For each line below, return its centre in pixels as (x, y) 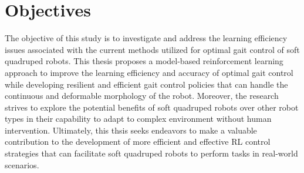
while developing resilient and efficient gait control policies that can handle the (146, 84)
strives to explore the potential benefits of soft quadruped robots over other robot (152, 107)
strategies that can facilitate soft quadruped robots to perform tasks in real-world (151, 153)
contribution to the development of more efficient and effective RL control (138, 142)
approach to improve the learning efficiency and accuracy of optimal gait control (149, 72)
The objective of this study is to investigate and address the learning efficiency (146, 38)
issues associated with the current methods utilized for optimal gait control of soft (152, 49)
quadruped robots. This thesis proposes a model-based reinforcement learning (144, 61)
